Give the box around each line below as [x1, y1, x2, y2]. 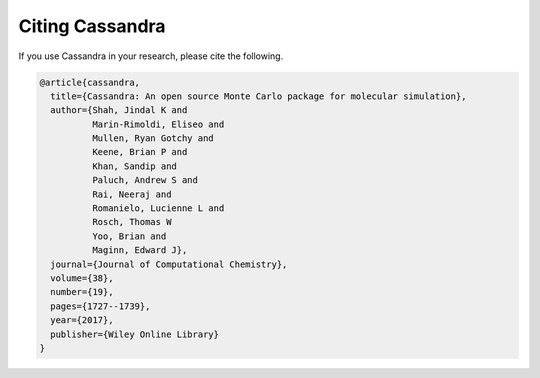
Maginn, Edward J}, [91, 245, 188, 256]
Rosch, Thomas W [91, 216, 172, 228]
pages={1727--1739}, [50, 300, 151, 312]
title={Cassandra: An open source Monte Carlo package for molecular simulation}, [50, 90, 467, 102]
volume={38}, [50, 273, 114, 284]
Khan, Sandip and [91, 160, 177, 172]
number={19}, [50, 286, 114, 298]
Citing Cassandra [18, 15, 166, 37]
